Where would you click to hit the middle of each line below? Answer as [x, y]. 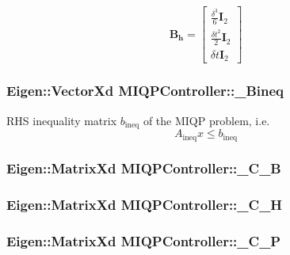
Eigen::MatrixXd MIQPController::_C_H [145, 205]
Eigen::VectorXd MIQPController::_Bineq [145, 91]
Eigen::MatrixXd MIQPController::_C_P [144, 241]
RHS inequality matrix [62, 120]
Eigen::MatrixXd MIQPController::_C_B [144, 168]
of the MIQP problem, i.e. [206, 120]
